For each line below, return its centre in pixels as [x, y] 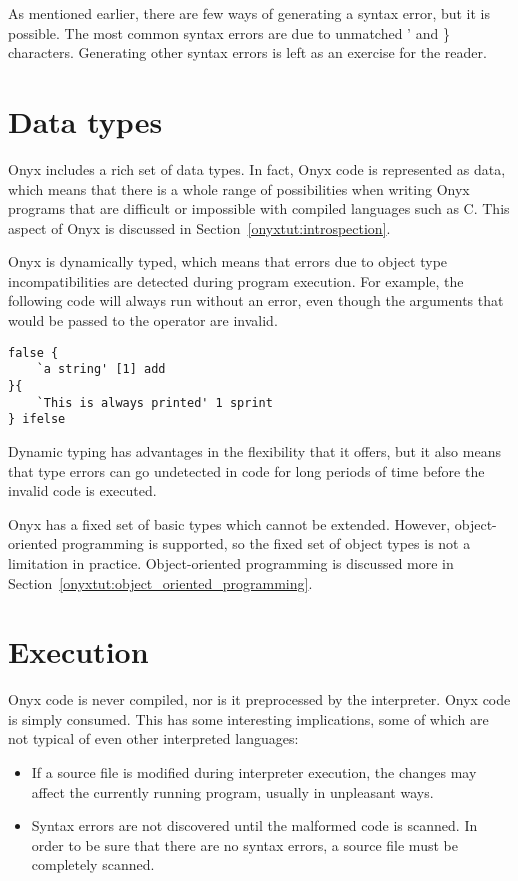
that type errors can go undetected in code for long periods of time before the [246, 470]
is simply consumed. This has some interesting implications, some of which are [248, 718]
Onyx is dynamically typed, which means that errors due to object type [228, 261]
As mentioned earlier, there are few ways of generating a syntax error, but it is [249, 13]
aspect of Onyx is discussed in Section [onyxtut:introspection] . [199, 227]
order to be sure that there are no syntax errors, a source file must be [244, 844]
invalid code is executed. [82, 490]
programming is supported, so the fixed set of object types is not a [266, 543]
